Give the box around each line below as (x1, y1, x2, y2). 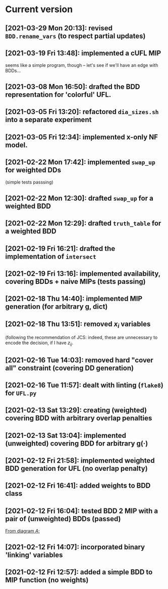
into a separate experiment (5, 116, 92, 124)
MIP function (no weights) (5, 576, 89, 584)
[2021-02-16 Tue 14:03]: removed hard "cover (5, 356, 154, 364)
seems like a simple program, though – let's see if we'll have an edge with (5, 62, 158, 68)
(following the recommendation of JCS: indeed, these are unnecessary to (5, 335, 158, 341)
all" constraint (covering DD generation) (5, 363, 134, 372)
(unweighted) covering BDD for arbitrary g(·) (5, 439, 148, 448)
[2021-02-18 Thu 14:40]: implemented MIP (5, 294, 143, 303)
